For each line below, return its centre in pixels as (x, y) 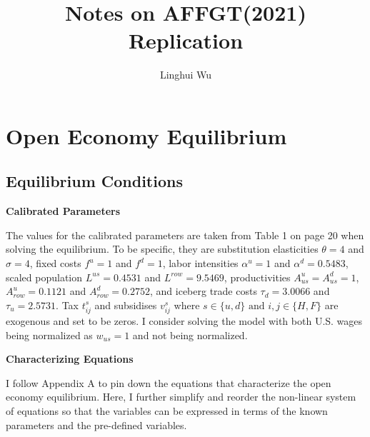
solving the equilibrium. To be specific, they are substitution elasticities (162, 249)
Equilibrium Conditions (94, 181)
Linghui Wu (186, 75)
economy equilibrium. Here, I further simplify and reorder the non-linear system (181, 397)
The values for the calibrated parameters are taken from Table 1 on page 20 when (185, 235)
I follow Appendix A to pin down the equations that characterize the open (169, 382)
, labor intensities (200, 263)
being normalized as (49, 335)
